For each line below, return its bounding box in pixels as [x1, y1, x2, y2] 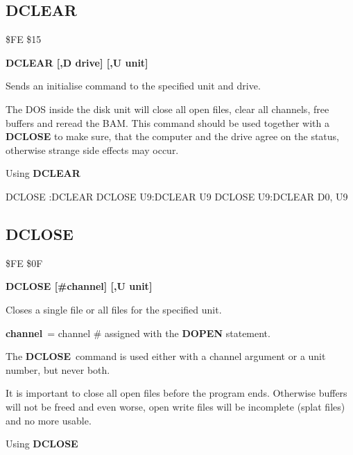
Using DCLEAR [6, 166, 80, 180]
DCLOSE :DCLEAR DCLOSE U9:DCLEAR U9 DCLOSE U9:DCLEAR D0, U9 [6, 189, 348, 203]
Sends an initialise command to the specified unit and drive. [6, 78, 261, 93]
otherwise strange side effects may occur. [6, 142, 179, 157]
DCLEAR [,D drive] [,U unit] [6, 55, 148, 69]
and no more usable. [6, 413, 92, 427]
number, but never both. [6, 362, 110, 377]
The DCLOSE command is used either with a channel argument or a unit [6, 349, 326, 363]
